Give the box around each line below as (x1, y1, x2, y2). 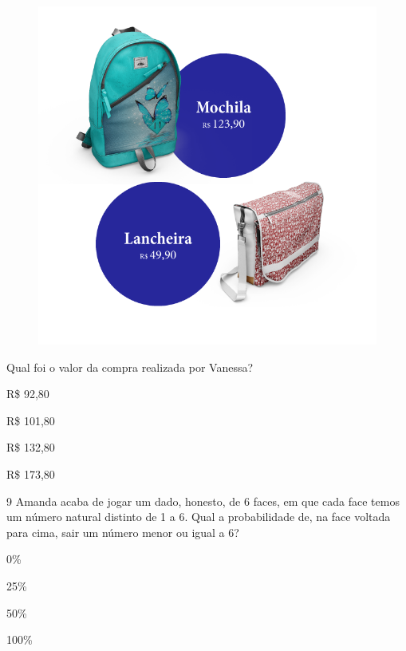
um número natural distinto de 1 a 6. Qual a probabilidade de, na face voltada (6, 508, 391, 525)
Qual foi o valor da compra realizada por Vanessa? (6, 358, 254, 375)
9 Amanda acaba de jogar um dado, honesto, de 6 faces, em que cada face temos (6, 492, 400, 509)
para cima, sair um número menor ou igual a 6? (6, 523, 239, 540)
